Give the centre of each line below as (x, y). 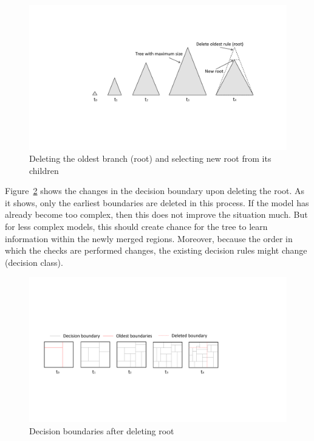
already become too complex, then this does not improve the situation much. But (156, 214)
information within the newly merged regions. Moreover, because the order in (149, 238)
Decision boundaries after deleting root (102, 430)
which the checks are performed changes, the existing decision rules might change (156, 250)
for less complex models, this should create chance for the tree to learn (136, 227)
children (44, 170)
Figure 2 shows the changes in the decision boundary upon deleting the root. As (155, 191)
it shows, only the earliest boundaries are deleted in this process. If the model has (157, 202)
